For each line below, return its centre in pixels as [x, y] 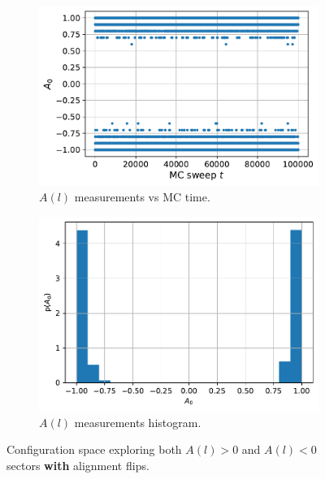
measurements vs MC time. [142, 197]
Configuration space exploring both [94, 449]
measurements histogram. [138, 422]
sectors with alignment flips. [78, 465]
